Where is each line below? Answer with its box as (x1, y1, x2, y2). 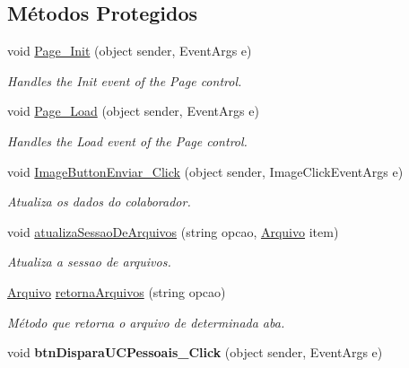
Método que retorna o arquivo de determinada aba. (7, 312, 285, 331)
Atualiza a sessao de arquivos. (7, 252, 171, 271)
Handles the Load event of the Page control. (7, 131, 248, 150)
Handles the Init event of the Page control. (7, 71, 242, 90)
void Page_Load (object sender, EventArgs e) (7, 101, 259, 120)
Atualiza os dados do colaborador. (7, 192, 191, 211)
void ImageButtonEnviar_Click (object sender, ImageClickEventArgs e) (7, 162, 404, 180)
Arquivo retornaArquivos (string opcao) (7, 282, 226, 301)
